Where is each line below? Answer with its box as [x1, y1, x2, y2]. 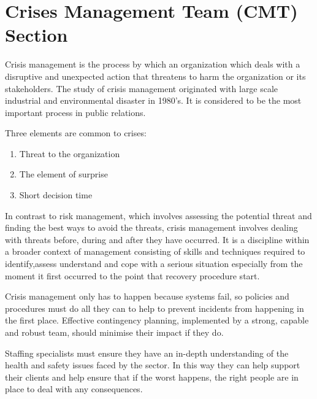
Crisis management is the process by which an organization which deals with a [5, 58, 300, 71]
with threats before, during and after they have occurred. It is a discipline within [5, 233, 310, 246]
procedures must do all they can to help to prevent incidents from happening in [5, 301, 304, 314]
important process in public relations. [5, 106, 146, 118]
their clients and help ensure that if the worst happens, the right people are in [5, 370, 299, 383]
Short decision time [19, 188, 93, 201]
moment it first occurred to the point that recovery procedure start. [5, 269, 260, 282]
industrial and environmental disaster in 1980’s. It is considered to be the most [5, 94, 302, 107]
